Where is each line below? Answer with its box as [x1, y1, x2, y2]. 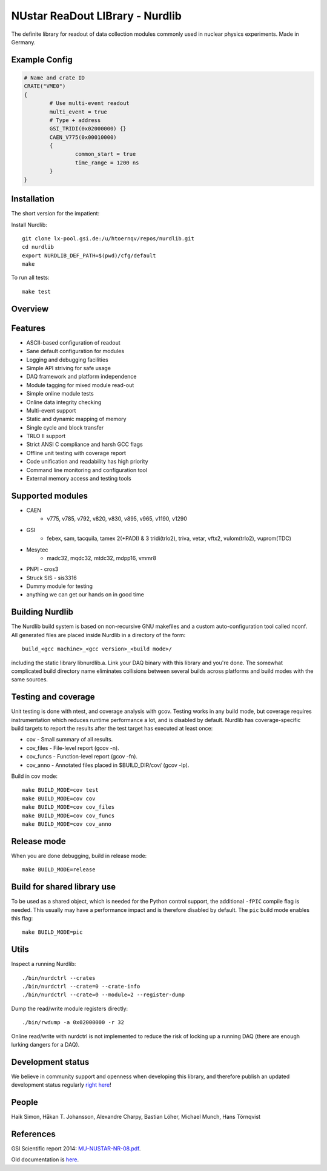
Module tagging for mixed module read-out [26, 381, 134, 388]
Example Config [11, 55, 73, 65]
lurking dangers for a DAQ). [11, 1041, 80, 1048]
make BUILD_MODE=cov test [22, 786, 99, 794]
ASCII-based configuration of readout [26, 339, 121, 346]
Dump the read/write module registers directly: [11, 1005, 128, 1012]
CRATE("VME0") [24, 83, 66, 90]
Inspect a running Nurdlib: [11, 960, 76, 968]
